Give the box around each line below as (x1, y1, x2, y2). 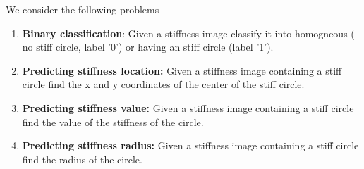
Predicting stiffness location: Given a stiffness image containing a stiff (22, 63, 342, 77)
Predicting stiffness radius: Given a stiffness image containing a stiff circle (22, 138, 359, 153)
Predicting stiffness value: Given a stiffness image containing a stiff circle (22, 100, 354, 115)
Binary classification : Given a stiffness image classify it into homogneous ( (22, 25, 355, 40)
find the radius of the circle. (22, 151, 142, 166)
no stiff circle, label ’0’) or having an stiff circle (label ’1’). (22, 39, 274, 54)
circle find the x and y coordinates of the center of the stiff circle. (22, 77, 305, 92)
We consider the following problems (6, 2, 159, 16)
